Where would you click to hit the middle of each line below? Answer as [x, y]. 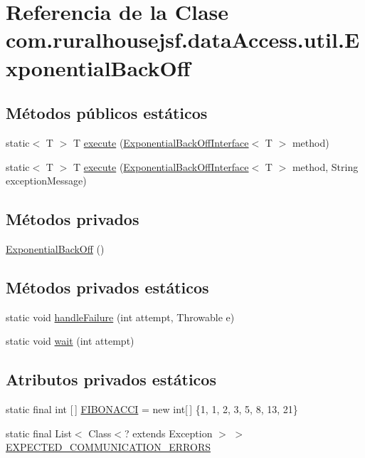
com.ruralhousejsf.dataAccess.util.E [183, 40]
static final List [39, 433]
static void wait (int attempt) [70, 341]
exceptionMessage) [46, 181]
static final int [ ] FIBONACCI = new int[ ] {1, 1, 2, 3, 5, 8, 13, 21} [152, 409]
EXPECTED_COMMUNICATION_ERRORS [109, 447]
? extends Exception [168, 433]
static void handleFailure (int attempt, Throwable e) [120, 317]
